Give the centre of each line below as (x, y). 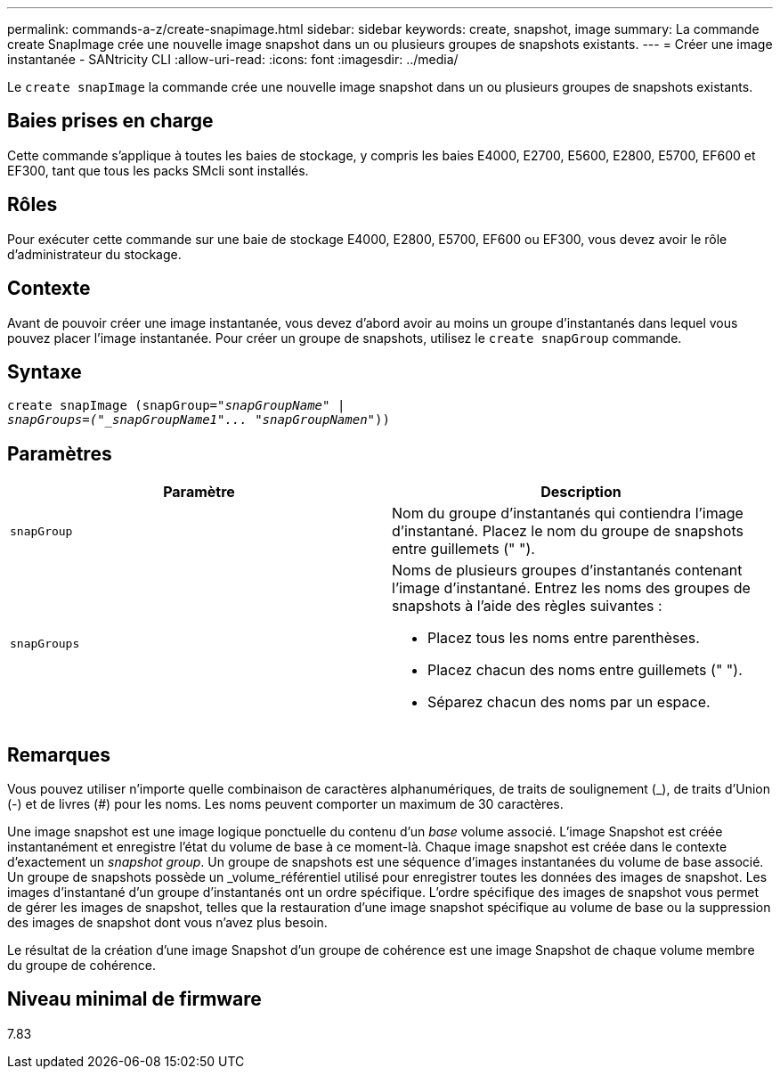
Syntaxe (45, 371)
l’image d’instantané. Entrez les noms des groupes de (571, 588)
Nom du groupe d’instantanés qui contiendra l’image (568, 514)
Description (581, 492)
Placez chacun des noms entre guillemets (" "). (585, 670)
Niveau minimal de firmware (134, 999)
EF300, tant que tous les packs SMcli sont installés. (158, 170)
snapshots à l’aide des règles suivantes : (527, 606)
